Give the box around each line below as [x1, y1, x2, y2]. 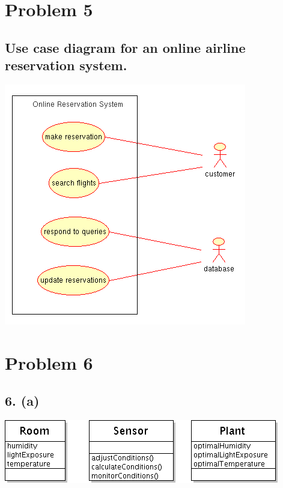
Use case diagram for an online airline [5, 38, 246, 56]
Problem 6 [5, 350, 93, 375]
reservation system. [5, 56, 127, 74]
